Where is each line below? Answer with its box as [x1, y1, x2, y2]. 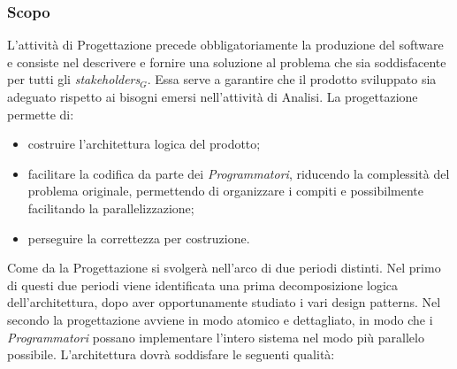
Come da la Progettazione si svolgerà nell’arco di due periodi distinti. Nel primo [7, 258, 441, 277]
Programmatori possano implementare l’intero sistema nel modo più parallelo [7, 327, 424, 346]
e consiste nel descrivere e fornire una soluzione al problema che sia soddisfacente [7, 52, 446, 71]
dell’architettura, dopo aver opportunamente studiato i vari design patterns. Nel [7, 293, 441, 311]
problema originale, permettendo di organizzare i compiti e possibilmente [27, 181, 423, 200]
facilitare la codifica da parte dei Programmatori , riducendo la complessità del [27, 164, 450, 182]
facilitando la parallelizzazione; [27, 198, 194, 217]
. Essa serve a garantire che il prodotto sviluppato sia [147, 70, 437, 88]
